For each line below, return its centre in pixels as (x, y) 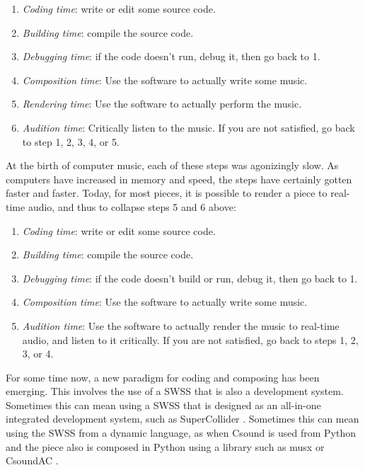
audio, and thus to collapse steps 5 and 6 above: (132, 206)
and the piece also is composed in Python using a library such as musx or (165, 446)
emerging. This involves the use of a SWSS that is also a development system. (175, 391)
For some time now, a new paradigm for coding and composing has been (163, 377)
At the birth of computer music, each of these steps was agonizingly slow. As (172, 165)
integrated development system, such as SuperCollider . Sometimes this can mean (182, 419)
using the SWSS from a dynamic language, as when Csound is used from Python (181, 433)
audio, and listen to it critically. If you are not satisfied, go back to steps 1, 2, (190, 339)
